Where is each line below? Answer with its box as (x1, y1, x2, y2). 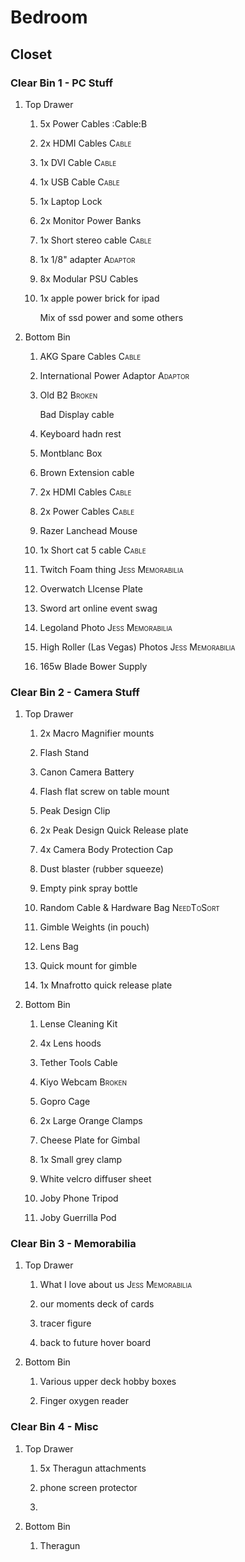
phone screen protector (39, 1481, 138, 1493)
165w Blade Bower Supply (39, 660, 148, 672)
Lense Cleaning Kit (39, 1018, 118, 1030)
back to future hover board (39, 1337, 151, 1349)
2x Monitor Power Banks (39, 214, 142, 226)
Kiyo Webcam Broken (39, 1076, 128, 1088)
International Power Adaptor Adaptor (39, 369, 190, 381)
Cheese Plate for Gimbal (39, 1134, 141, 1146)
